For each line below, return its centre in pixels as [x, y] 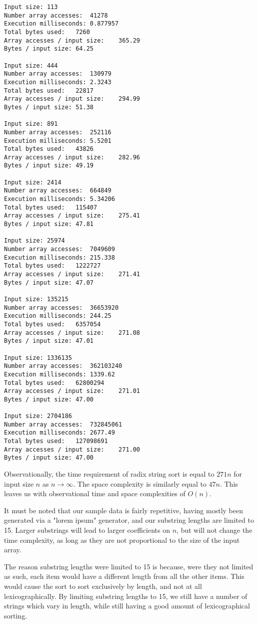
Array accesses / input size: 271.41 [72, 274]
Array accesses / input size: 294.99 [72, 99]
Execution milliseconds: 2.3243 [58, 82]
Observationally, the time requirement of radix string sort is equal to [109, 474]
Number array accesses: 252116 [58, 132]
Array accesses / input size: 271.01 [72, 391]
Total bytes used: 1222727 [52, 266]
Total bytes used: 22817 [49, 90]
